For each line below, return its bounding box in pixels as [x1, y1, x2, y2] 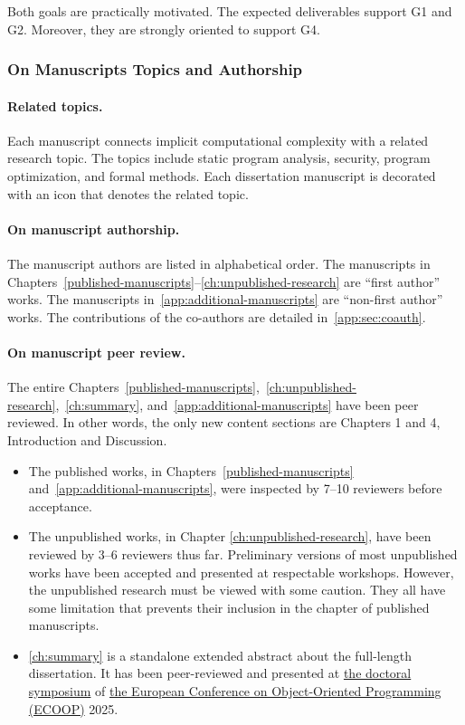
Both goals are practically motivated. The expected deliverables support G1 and [7, 2, 452, 20]
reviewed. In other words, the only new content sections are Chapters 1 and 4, [7, 413, 441, 432]
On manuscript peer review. [7, 342, 185, 361]
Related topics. [7, 96, 103, 115]
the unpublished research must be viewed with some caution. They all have [28, 580, 446, 599]
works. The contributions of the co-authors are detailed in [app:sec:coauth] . [7, 307, 426, 326]
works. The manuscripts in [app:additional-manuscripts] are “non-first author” [7, 290, 443, 309]
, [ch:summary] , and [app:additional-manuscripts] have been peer [55, 395, 419, 414]
